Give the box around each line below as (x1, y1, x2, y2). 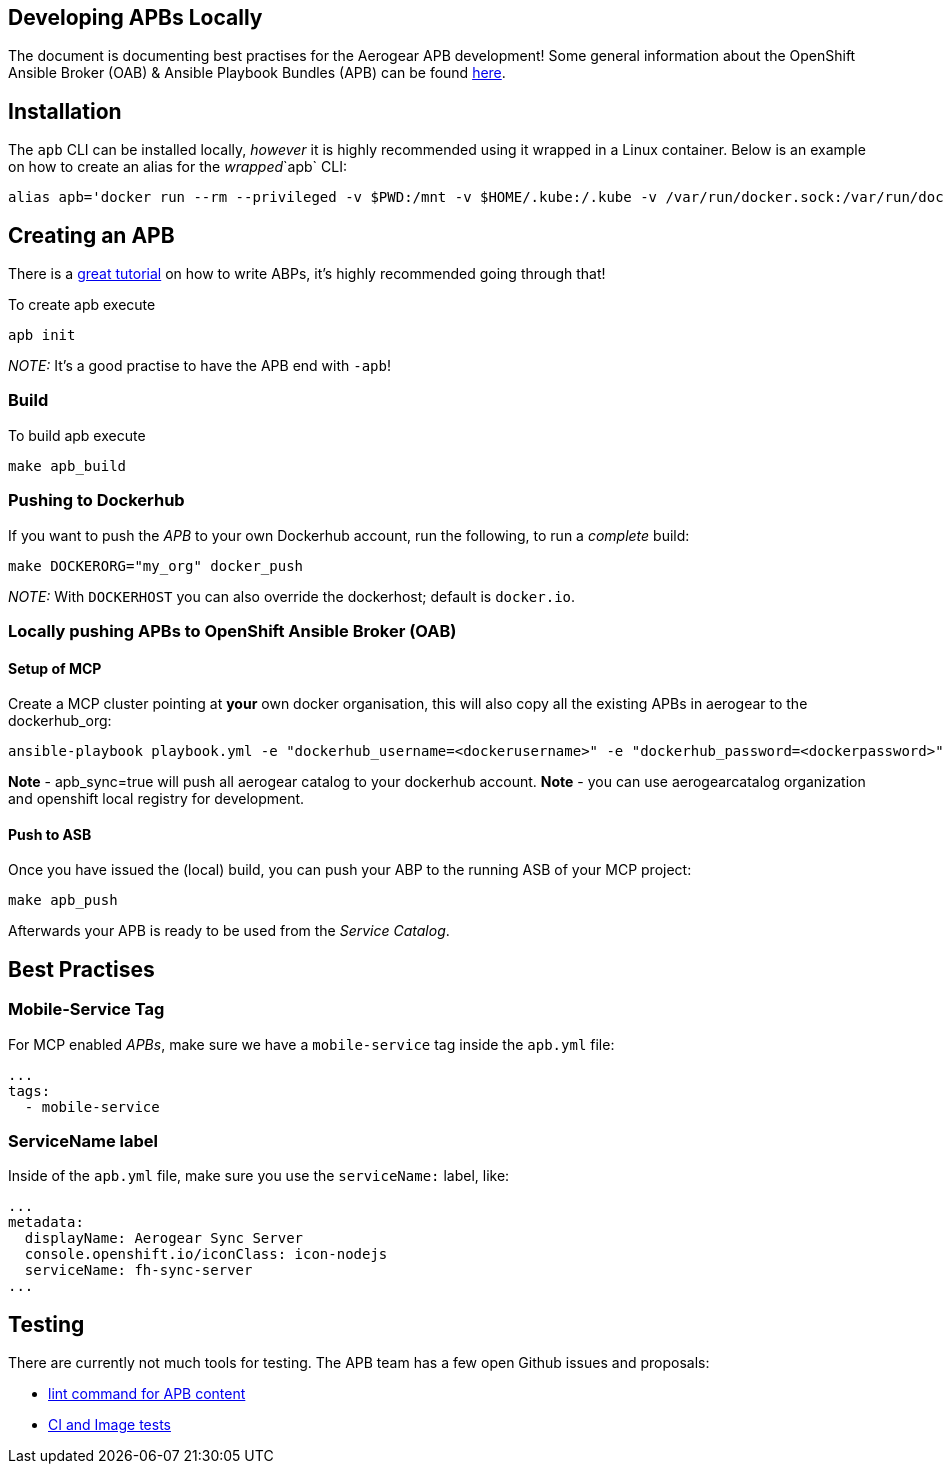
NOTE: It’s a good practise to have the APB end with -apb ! (8, 357, 391, 375)
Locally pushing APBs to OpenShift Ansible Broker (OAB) (8, 620, 457, 641)
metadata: (8, 1214, 84, 1231)
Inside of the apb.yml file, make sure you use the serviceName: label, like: (8, 1167, 510, 1185)
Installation (8, 98, 122, 124)
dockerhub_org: (8, 712, 112, 730)
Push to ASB (8, 825, 92, 843)
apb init (8, 327, 76, 344)
